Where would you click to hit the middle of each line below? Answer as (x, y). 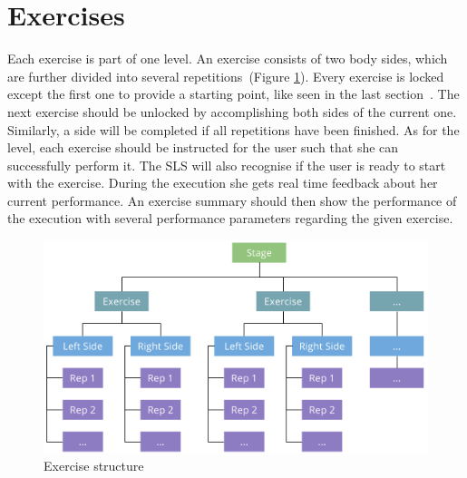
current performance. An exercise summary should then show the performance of (232, 200)
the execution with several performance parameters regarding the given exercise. (230, 218)
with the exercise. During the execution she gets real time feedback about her (223, 183)
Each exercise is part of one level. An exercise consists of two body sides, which (228, 59)
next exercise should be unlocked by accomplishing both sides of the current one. (232, 111)
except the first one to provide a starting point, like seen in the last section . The (233, 94)
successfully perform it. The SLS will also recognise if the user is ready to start (227, 165)
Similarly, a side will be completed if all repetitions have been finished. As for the (233, 129)
